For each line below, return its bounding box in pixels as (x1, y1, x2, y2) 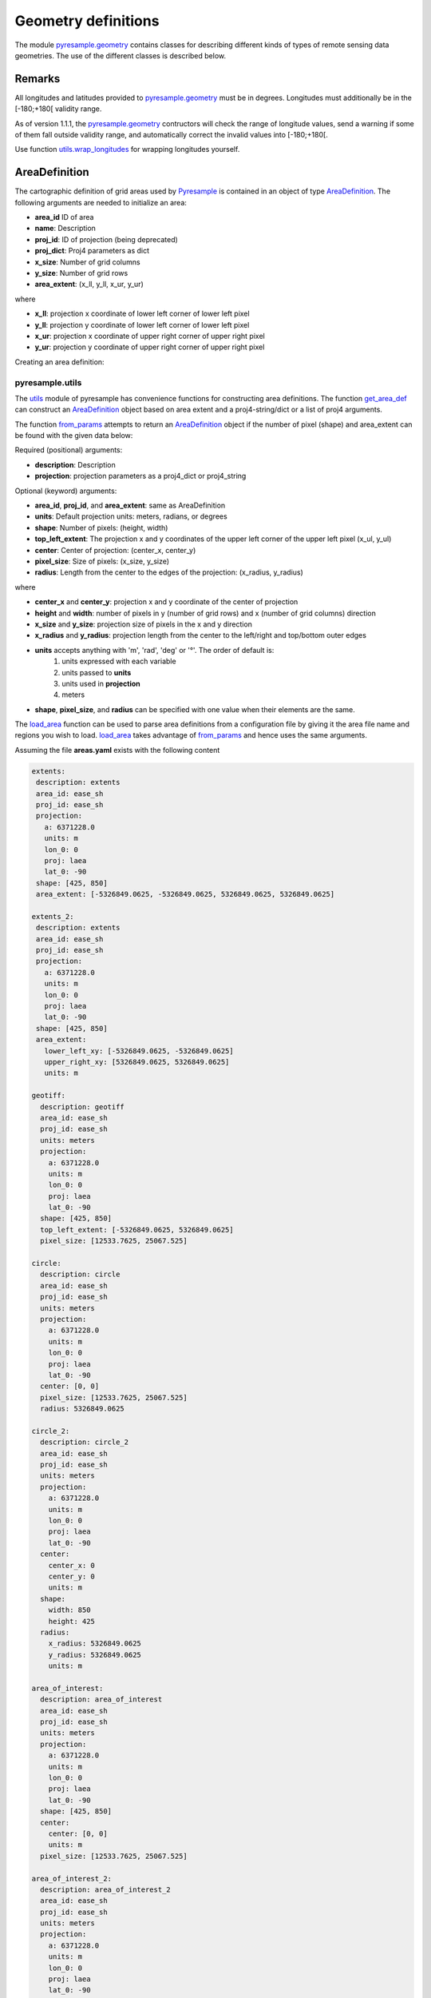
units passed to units (61, 667, 132, 677)
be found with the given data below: (14, 431, 133, 440)
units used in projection (61, 679, 141, 688)
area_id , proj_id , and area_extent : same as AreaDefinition (34, 500, 226, 511)
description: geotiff (40, 1102, 125, 1111)
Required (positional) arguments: (14, 445, 123, 455)
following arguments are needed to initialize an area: (14, 197, 188, 207)
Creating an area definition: (14, 356, 105, 367)
